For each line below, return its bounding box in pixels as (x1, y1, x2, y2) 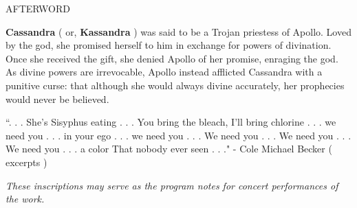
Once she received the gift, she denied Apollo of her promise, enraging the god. (6, 51, 338, 65)
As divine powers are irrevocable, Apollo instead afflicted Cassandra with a (6, 65, 323, 79)
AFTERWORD (6, 1, 70, 15)
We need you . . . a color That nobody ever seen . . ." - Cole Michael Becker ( (6, 141, 332, 156)
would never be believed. (6, 91, 109, 106)
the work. (6, 192, 45, 206)
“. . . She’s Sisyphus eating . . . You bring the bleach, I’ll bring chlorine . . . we (6, 115, 336, 129)
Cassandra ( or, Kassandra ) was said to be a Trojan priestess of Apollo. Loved (6, 24, 351, 38)
